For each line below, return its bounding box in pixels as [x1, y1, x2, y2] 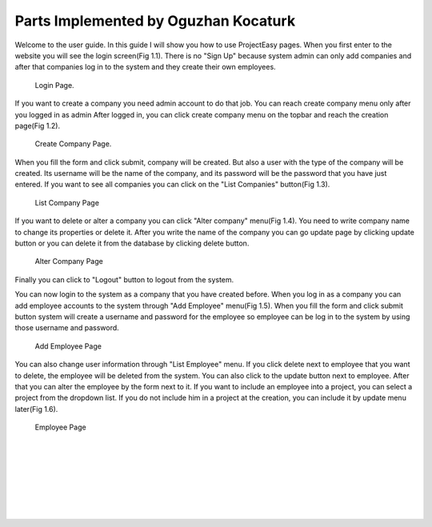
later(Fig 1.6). [14, 404, 58, 413]
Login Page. [34, 80, 75, 90]
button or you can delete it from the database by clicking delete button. [14, 238, 250, 248]
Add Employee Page [34, 341, 102, 351]
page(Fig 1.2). [14, 121, 61, 130]
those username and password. [14, 323, 119, 333]
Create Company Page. [34, 139, 112, 149]
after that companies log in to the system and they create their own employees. [14, 62, 276, 72]
